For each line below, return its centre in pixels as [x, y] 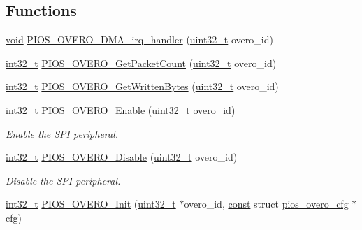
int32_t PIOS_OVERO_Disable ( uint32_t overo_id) [122, 157]
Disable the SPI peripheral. [63, 180]
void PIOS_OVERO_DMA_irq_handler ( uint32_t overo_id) [139, 39]
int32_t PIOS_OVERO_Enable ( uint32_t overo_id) [121, 109]
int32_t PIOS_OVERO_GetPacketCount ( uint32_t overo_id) [141, 63]
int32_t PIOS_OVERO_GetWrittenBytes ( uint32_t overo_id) [142, 86]
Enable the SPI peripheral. [62, 133]
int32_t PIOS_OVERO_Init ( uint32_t [91, 204]
